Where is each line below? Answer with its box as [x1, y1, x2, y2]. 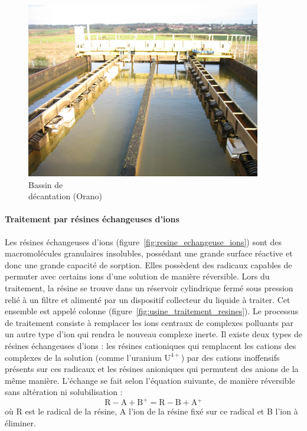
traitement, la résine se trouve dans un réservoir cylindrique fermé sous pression [5, 281, 293, 294]
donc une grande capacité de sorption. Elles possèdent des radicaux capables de [5, 258, 292, 271]
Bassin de [28, 178, 63, 190]
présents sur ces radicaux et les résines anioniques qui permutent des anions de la [5, 363, 299, 375]
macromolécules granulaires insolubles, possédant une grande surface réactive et [5, 247, 293, 259]
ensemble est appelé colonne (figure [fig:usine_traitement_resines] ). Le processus [5, 305, 299, 317]
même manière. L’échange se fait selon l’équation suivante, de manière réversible [5, 374, 295, 386]
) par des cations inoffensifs [181, 351, 280, 363]
